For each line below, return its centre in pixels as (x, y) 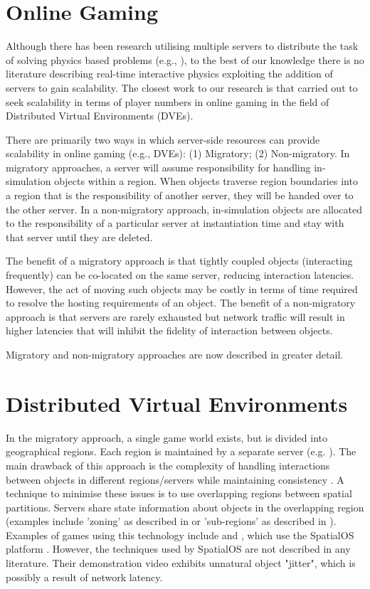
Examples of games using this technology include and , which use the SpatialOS (180, 535)
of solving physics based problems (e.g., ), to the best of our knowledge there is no (185, 59)
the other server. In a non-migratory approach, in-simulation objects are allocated (184, 209)
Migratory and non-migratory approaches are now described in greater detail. (175, 354)
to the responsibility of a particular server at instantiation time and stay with (175, 223)
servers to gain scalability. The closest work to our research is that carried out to (182, 87)
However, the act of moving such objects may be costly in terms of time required (182, 288)
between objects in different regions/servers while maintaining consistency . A (175, 479)
